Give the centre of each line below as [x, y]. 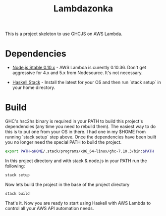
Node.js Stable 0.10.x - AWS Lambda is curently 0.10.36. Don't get [79, 68]
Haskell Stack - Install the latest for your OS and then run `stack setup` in [86, 83]
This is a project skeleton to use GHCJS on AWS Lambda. [64, 34]
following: [15, 166]
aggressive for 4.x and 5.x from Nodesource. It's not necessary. [77, 73]
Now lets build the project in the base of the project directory [67, 184]
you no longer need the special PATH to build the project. [63, 142]
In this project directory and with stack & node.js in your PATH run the [76, 161]
